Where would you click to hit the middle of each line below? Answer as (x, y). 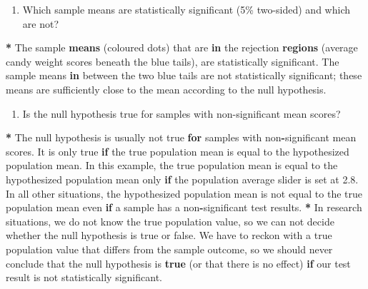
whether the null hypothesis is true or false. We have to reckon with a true (169, 235)
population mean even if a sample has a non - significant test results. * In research (184, 207)
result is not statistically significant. (84, 277)
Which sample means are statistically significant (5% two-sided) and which (186, 9)
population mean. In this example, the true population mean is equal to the (172, 165)
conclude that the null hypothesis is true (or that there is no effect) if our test (178, 263)
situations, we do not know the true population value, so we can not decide (170, 221)
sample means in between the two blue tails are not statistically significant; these (184, 75)
